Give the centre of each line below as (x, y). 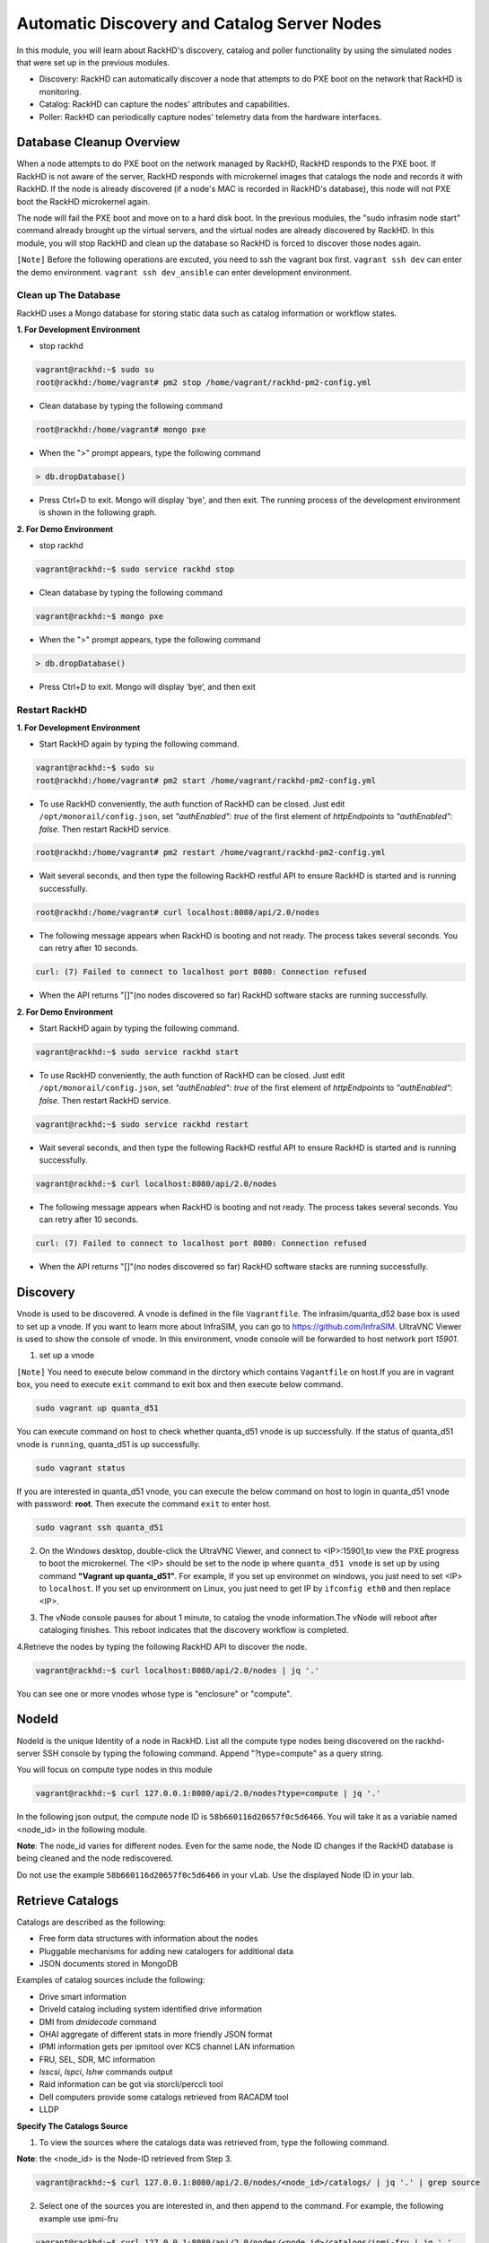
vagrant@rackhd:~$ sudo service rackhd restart (142, 1124)
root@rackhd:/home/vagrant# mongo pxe (121, 429)
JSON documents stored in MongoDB (109, 1963)
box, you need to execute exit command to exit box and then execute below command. (180, 1384)
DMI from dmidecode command (98, 2021)
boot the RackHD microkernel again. (83, 201)
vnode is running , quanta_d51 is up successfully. (109, 1444)
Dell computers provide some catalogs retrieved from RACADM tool (164, 2097)
